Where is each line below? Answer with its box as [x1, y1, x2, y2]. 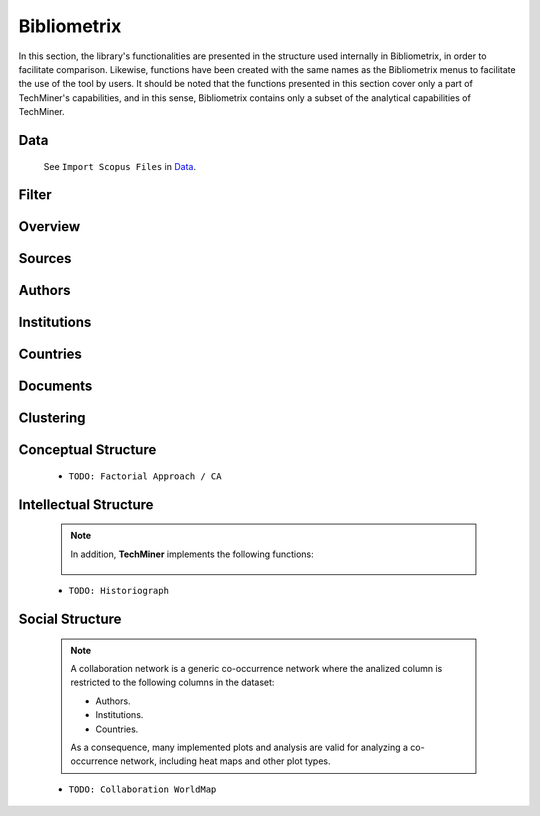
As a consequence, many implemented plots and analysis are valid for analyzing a [70, 741, 409, 753]
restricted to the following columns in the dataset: [70, 676, 275, 689]
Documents [18, 378, 93, 395]
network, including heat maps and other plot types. [120, 755, 331, 767]
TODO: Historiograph [68, 585, 170, 597]
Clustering [18, 410, 86, 427]
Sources [18, 250, 72, 267]
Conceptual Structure [18, 441, 157, 459]
